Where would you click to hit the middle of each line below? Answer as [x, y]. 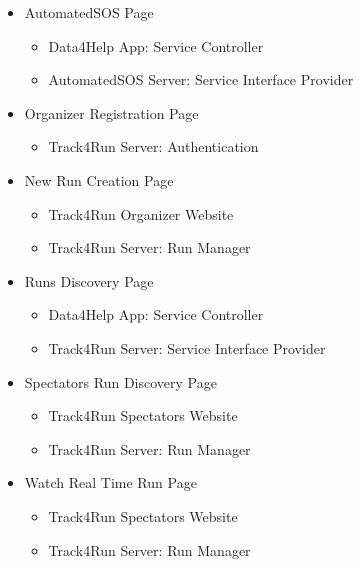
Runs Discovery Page [89, 280]
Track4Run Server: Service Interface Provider [187, 347]
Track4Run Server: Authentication [153, 146]
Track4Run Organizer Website [141, 213]
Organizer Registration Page [111, 112]
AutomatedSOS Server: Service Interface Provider [201, 79]
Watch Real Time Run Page [110, 482]
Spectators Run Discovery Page [120, 381]
